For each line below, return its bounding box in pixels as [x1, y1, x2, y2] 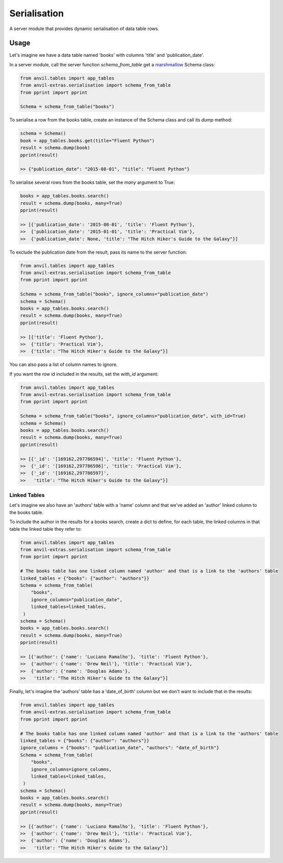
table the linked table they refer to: [9, 526, 82, 532]
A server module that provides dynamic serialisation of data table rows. [9, 26, 159, 32]
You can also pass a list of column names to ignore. [9, 361, 118, 367]
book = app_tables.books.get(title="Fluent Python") [20, 138, 155, 143]
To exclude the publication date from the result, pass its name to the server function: [9, 249, 187, 255]
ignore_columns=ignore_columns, [31, 766, 112, 772]
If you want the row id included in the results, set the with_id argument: [9, 371, 159, 377]
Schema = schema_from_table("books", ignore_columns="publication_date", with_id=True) [20, 413, 246, 419]
